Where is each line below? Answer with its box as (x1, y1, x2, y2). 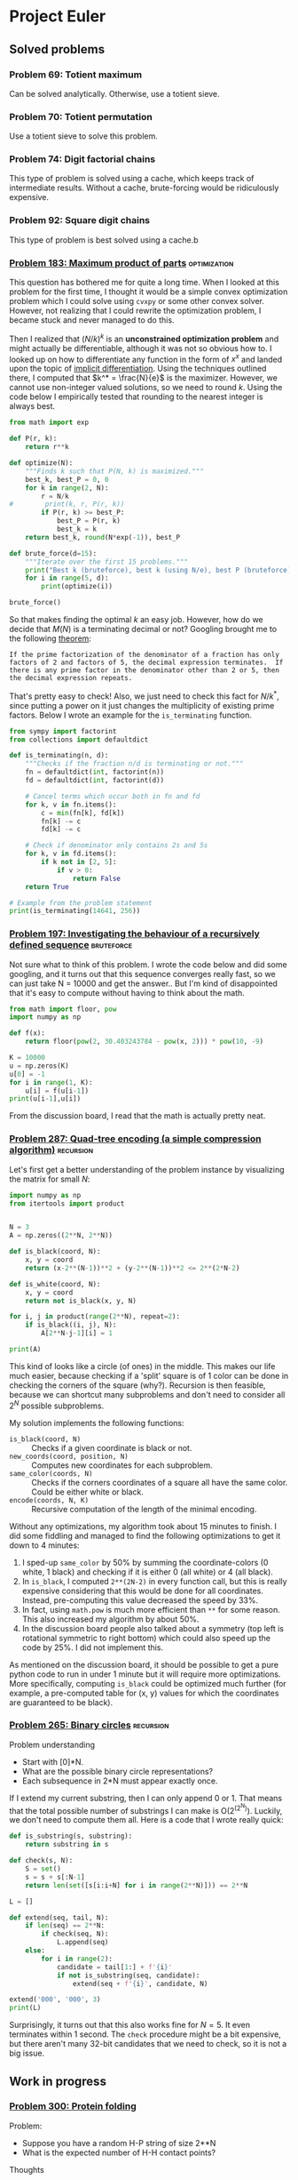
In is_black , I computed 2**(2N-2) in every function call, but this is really (21, 1575, 287, 1586)
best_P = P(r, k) (56, 517, 122, 525)
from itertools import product (9, 1198, 125, 1208)
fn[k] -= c (41, 816, 82, 826)
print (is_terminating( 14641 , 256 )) (9, 907, 141, 916)
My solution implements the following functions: (9, 1417, 184, 1428)
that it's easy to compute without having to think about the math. (9, 987, 246, 998)
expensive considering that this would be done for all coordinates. (21, 1585, 264, 1596)
